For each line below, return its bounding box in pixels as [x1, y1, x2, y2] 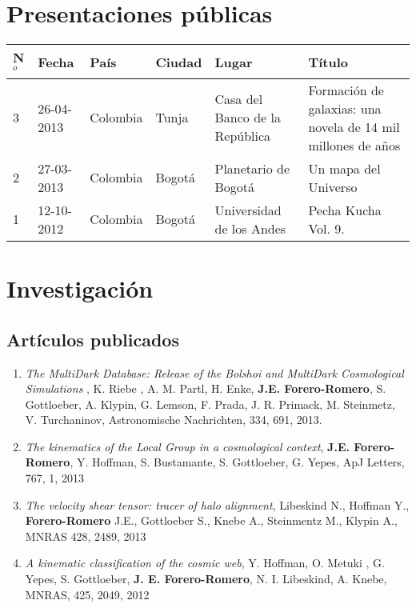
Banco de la [214, 108, 281, 127]
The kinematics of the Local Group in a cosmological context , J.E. [25, 438, 350, 454]
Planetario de [214, 158, 290, 178]
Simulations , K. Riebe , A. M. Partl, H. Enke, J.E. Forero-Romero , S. [25, 380, 386, 397]
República [214, 126, 271, 146]
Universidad [214, 200, 282, 219]
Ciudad [155, 52, 202, 71]
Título [308, 52, 348, 71]
